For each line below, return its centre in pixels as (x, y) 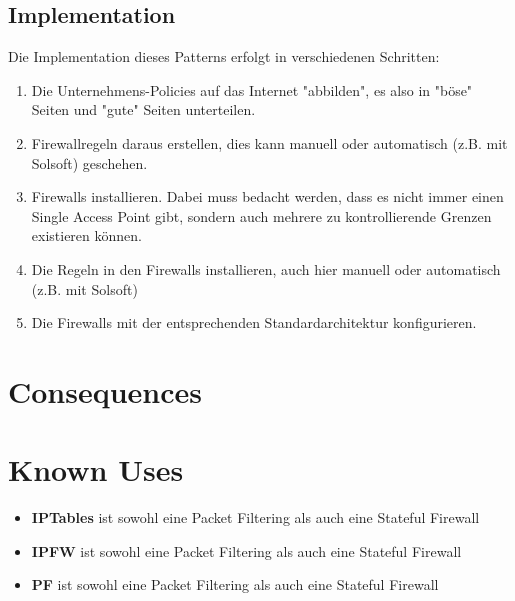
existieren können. (86, 235)
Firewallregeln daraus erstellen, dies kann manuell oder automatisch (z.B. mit (269, 142)
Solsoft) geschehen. (89, 162)
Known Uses (96, 469)
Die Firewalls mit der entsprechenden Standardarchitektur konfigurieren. (254, 322)
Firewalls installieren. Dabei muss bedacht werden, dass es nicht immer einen (267, 196)
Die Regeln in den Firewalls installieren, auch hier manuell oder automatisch (266, 268)
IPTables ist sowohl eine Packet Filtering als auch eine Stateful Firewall (255, 517)
